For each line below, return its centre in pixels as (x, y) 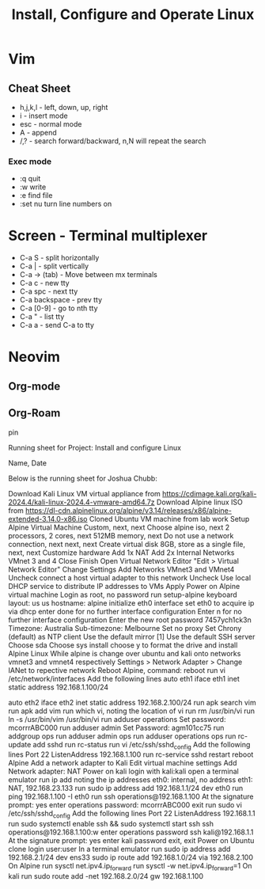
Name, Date (28, 463)
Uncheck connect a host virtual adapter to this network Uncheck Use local (130, 577)
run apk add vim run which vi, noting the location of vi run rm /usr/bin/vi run (132, 711)
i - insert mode (44, 116)
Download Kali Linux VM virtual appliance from (84, 493)
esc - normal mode (51, 124)
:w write (33, 187)
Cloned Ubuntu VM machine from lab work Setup (169, 519)
